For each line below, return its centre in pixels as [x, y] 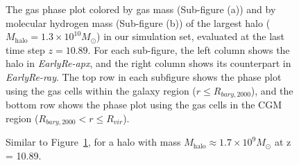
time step [25, 49]
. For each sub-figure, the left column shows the [189, 49]
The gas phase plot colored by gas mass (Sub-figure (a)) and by [141, 9]
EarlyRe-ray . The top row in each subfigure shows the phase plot [144, 76]
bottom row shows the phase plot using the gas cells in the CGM [144, 105]
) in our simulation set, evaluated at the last [191, 36]
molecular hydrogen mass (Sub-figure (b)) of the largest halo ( [138, 22]
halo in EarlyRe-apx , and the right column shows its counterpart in [148, 63]
